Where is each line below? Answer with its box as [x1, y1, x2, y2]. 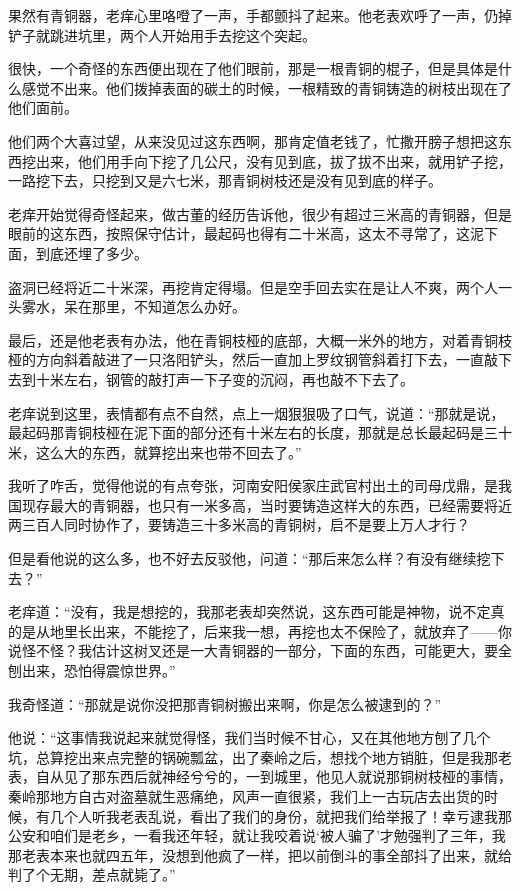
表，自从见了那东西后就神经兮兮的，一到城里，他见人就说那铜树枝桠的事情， [8, 766, 512, 787]
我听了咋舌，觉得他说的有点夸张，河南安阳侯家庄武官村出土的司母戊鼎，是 [8, 475, 498, 496]
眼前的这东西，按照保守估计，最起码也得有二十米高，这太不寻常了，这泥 [8, 223, 484, 244]
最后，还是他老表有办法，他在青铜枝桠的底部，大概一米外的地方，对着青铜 [8, 329, 498, 350]
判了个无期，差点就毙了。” [8, 864, 176, 885]
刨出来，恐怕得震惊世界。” [8, 660, 176, 681]
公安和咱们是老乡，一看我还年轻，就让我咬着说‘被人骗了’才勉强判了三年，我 [8, 825, 506, 846]
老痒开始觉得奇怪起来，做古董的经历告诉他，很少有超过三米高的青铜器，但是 [8, 203, 512, 224]
